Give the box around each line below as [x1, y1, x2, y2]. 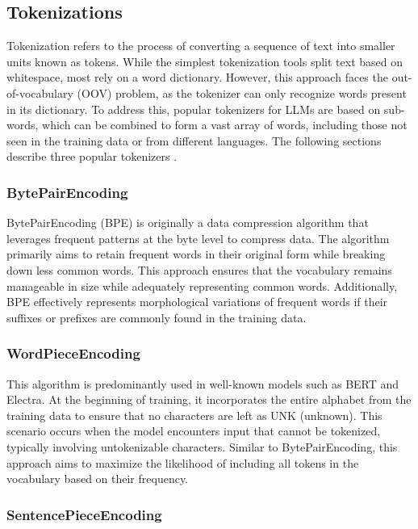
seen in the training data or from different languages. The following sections [6, 132, 382, 149]
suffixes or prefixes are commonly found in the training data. [6, 309, 307, 325]
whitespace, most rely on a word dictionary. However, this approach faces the [6, 69, 388, 86]
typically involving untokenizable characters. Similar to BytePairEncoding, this [6, 438, 398, 455]
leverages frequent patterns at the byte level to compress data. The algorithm [6, 229, 390, 246]
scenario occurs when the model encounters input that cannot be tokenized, [6, 422, 381, 439]
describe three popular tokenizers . [6, 148, 178, 165]
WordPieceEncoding [6, 343, 140, 363]
